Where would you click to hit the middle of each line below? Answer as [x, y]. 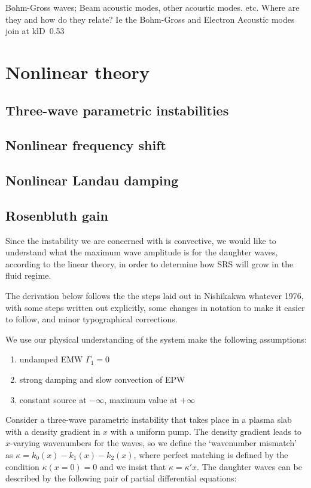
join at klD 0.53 [35, 31]
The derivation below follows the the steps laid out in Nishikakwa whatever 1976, [155, 296]
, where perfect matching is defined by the [211, 455]
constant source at [53, 399]
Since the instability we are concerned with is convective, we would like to [141, 240]
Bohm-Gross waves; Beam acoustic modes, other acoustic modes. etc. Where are [153, 7]
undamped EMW [51, 359]
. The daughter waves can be [249, 466]
